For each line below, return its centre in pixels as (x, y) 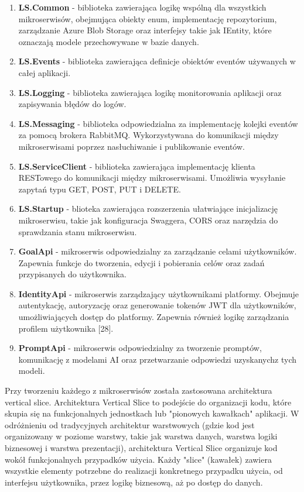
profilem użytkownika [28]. (66, 328)
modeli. (32, 371)
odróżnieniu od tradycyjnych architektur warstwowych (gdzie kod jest (130, 424)
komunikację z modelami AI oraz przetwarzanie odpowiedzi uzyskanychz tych (158, 359)
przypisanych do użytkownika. (72, 274)
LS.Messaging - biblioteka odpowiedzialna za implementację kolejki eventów (158, 123)
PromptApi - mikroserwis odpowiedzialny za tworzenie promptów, (140, 348)
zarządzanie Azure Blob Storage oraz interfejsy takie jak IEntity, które (145, 30)
